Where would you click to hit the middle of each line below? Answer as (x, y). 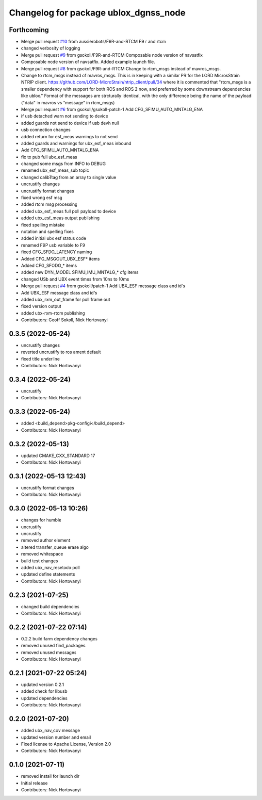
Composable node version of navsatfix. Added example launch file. (88, 62)
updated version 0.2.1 (42, 685)
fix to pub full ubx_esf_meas (49, 157)
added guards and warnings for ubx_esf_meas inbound (76, 143)
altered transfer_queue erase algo (55, 547)
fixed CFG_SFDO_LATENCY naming (57, 252)
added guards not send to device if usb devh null (70, 123)
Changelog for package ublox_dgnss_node (97, 13)
